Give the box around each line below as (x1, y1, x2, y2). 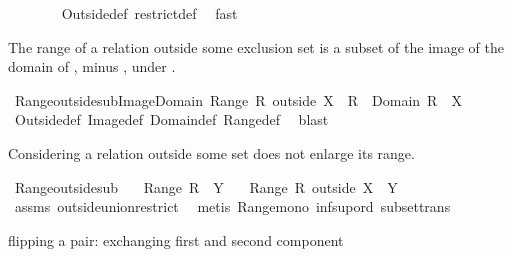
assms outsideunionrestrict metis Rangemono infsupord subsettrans (14, 196, 451, 217)
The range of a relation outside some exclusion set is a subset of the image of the (8, 36, 504, 57)
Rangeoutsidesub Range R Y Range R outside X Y (14, 176, 398, 197)
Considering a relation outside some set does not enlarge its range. (8, 142, 415, 163)
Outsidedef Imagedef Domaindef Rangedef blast (14, 109, 329, 130)
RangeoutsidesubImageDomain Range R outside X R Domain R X (14, 89, 462, 110)
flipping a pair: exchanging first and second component (8, 229, 344, 250)
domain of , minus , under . (8, 56, 176, 77)
